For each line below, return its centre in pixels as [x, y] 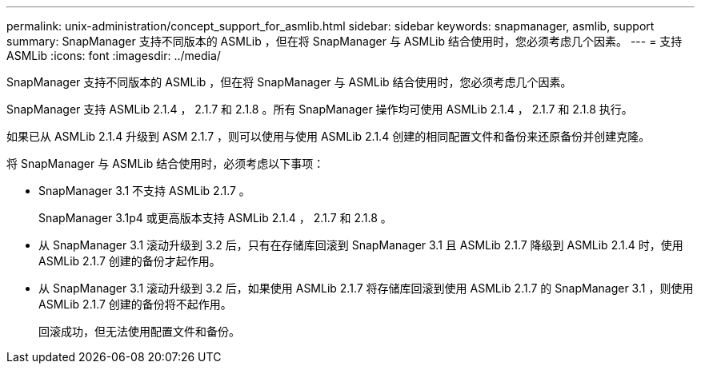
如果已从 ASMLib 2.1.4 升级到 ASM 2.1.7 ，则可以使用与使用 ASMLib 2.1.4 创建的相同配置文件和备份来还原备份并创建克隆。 [328, 136]
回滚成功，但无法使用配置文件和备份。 [139, 331]
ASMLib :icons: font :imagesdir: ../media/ [114, 56]
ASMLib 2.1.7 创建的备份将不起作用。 [135, 304]
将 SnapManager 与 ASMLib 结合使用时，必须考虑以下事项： [166, 163]
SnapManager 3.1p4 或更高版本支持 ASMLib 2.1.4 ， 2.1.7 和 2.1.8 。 [215, 218]
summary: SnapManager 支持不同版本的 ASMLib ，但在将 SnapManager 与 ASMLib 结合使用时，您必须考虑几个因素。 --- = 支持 [344, 41]
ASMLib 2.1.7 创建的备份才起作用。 [130, 261]
